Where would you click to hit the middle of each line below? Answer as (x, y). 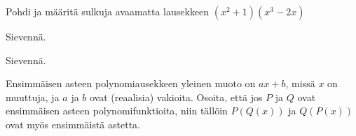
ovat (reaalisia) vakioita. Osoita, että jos (176, 97)
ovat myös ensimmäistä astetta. (73, 124)
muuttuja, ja (33, 97)
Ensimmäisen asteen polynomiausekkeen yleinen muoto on (131, 83)
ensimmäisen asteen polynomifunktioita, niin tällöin (117, 111)
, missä (300, 83)
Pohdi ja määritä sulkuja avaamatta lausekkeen (108, 11)
